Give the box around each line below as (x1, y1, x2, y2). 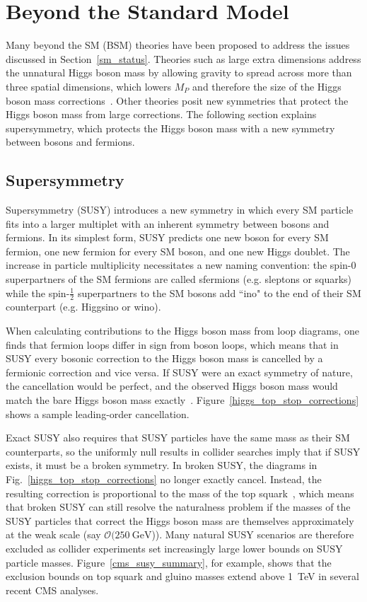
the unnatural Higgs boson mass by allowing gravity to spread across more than (6, 65, 352, 80)
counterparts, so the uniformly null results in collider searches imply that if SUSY (6, 444, 361, 458)
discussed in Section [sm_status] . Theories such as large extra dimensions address (6, 51, 361, 66)
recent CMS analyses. (6, 582, 99, 597)
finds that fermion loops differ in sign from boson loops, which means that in (6, 337, 339, 352)
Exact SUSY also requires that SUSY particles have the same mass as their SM (6, 430, 350, 445)
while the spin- (6, 285, 70, 300)
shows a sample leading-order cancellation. (6, 406, 190, 421)
